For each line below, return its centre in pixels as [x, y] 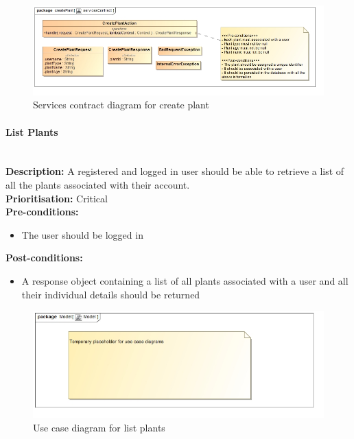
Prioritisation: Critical [57, 198]
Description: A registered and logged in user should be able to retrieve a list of [175, 171]
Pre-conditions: [42, 212]
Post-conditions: [44, 258]
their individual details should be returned [111, 294]
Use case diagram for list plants [99, 427]
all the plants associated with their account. [98, 184]
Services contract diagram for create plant [121, 105]
